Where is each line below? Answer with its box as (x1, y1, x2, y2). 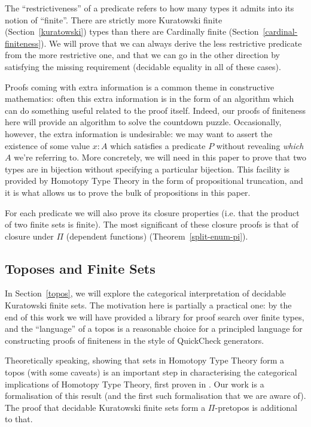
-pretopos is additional (215, 401, 297, 413)
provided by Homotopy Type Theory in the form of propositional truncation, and (5, 174, 303, 187)
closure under (5, 229, 54, 242)
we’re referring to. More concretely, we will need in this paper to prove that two (14, 151, 306, 163)
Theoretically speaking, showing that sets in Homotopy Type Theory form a (5, 354, 285, 367)
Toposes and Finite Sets (5, 259, 155, 277)
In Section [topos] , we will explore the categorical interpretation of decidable (5, 287, 286, 299)
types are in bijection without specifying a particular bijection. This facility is (5, 162, 290, 175)
